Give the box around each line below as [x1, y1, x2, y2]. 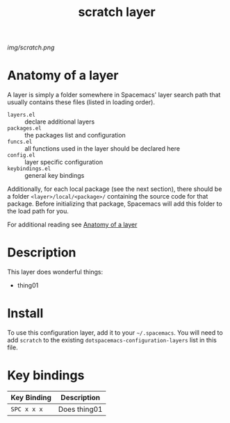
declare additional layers [24, 117, 95, 126]
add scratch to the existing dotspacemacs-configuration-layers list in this [7, 336, 217, 344]
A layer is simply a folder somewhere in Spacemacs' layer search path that [7, 91, 221, 99]
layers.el [7, 112, 36, 119]
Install [7, 306, 44, 322]
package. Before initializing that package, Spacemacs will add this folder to [7, 199, 222, 208]
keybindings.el [7, 165, 51, 172]
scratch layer [78, 4, 156, 20]
